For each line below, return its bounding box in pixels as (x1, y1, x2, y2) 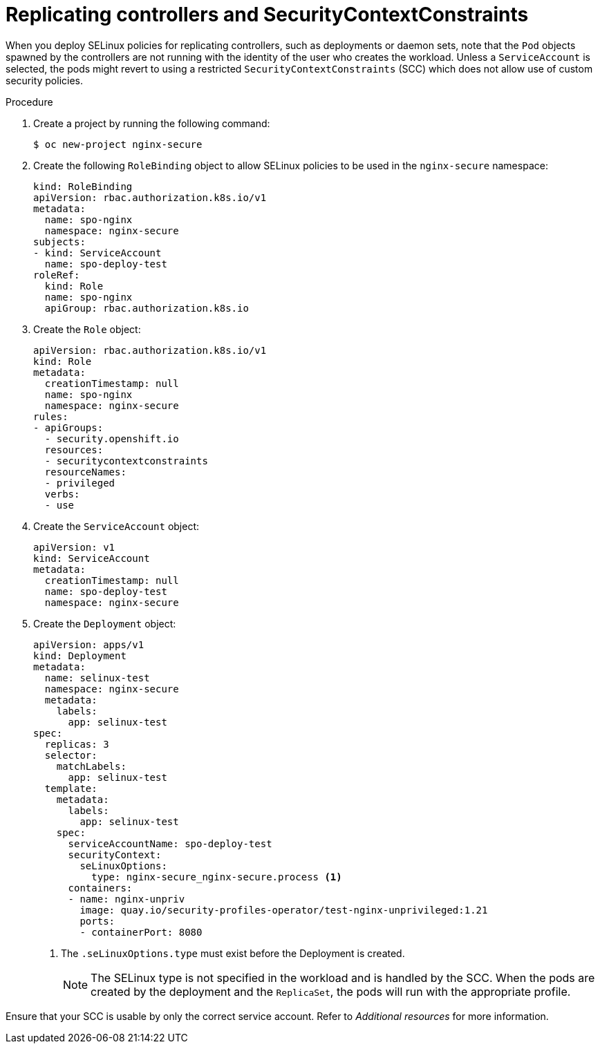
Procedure (6, 95, 53, 108)
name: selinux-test (44, 672, 150, 683)
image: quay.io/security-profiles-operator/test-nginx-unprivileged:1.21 (79, 904, 488, 916)
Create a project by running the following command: (33, 117, 270, 129)
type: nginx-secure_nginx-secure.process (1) (91, 871, 342, 882)
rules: (33, 410, 68, 422)
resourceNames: (44, 466, 126, 478)
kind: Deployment (33, 650, 126, 661)
